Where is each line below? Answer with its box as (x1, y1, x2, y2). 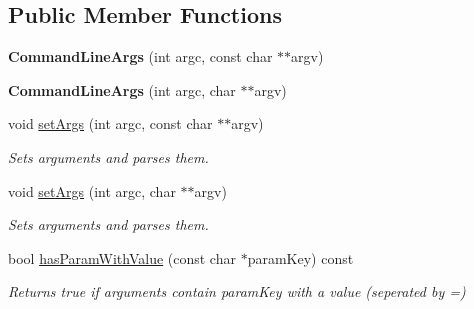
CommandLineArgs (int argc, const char (8, 46, 273, 67)
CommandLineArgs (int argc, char (8, 79, 236, 100)
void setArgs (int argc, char (8, 180, 176, 201)
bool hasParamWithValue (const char (8, 247, 236, 268)
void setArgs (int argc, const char (8, 113, 213, 134)
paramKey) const (247, 247, 354, 268)
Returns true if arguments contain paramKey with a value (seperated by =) (8, 281, 466, 302)
